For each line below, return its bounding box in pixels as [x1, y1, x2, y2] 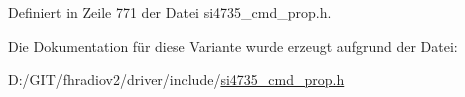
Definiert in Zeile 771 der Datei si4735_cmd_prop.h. [8, 2, 332, 22]
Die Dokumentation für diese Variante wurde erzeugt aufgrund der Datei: [8, 35, 458, 56]
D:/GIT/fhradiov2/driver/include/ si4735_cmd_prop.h [8, 69, 345, 90]
